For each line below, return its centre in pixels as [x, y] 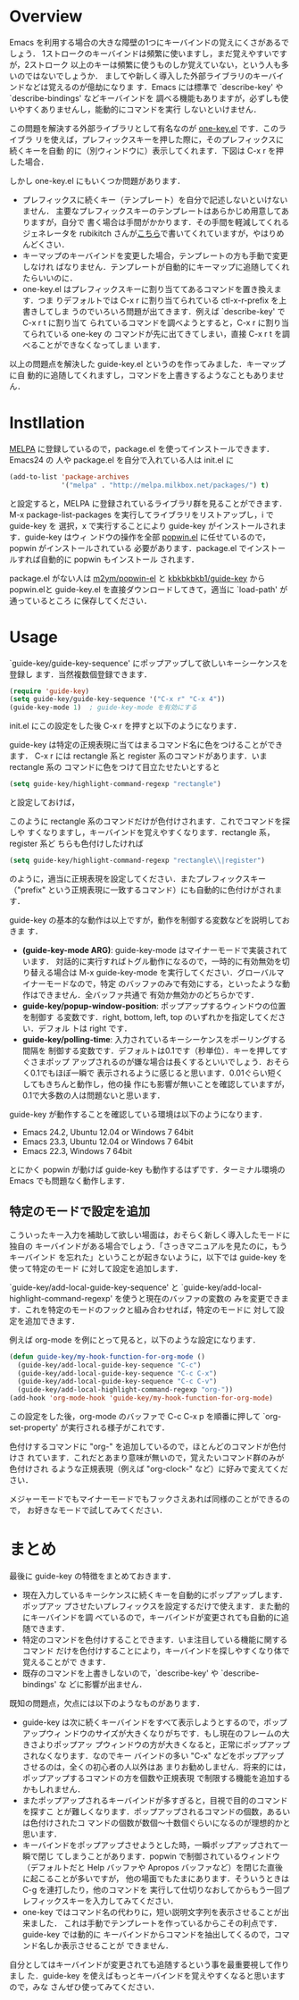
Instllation [47, 423]
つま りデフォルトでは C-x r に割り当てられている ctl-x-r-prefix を [158, 300]
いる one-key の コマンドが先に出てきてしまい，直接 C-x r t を [168, 333]
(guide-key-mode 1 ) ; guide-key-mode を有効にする [104, 707]
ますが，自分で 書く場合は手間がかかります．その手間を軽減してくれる [160, 222]
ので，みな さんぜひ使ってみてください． [84, 1987]
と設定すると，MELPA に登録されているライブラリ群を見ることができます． [148, 503]
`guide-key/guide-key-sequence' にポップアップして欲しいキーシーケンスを [149, 663]
